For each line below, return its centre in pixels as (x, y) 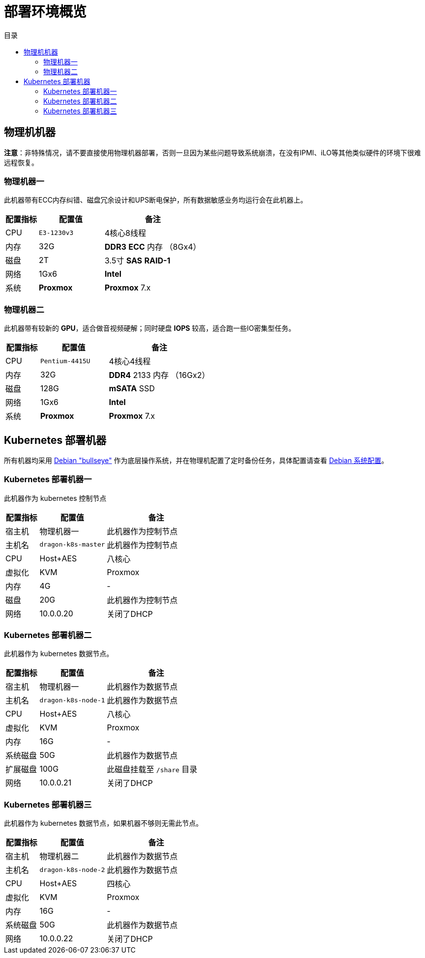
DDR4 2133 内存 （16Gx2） (159, 375)
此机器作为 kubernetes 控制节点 (55, 498)
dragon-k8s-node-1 (72, 700)
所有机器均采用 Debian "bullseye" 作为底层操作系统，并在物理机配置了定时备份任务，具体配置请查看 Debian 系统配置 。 (196, 460)
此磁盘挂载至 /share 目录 (152, 769)
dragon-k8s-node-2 (72, 870)
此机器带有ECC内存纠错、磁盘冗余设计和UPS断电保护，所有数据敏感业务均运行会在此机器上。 (156, 200)
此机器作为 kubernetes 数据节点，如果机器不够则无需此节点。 (103, 823)
